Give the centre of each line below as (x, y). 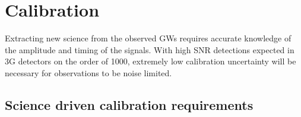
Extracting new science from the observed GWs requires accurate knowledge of (148, 38)
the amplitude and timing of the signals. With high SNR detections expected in (150, 49)
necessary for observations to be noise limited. (88, 72)
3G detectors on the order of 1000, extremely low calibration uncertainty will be (150, 61)
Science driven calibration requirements (129, 104)
